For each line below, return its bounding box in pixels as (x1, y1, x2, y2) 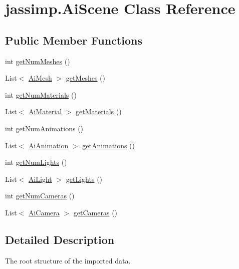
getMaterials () (76, 106, 122, 117)
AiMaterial (28, 106, 62, 117)
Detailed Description (5, 231, 115, 247)
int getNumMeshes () (5, 56, 70, 66)
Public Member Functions (5, 32, 142, 48)
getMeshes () (66, 73, 105, 83)
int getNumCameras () (5, 190, 75, 201)
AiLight (28, 173, 52, 184)
